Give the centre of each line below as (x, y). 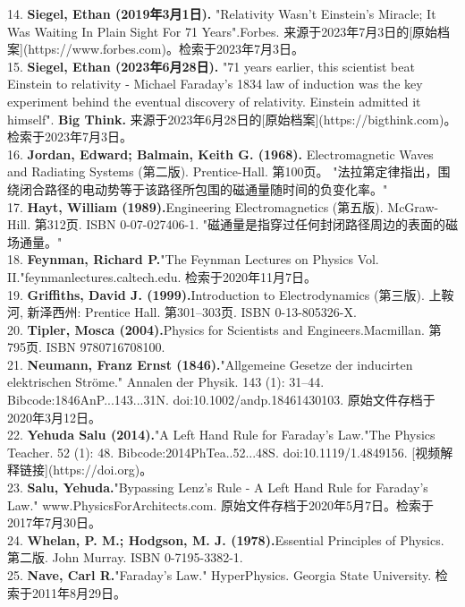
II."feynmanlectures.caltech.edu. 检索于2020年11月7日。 (162, 276)
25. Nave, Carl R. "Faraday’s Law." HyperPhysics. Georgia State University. (220, 575)
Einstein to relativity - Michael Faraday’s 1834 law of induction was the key (215, 84)
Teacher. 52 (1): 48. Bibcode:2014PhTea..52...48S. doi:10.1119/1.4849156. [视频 (224, 452)
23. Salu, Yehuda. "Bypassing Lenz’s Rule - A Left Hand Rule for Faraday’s (218, 487)
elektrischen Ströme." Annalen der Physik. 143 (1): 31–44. (166, 382)
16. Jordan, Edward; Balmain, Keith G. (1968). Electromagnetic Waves (220, 154)
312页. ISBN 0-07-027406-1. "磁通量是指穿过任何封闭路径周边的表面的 (246, 224)
